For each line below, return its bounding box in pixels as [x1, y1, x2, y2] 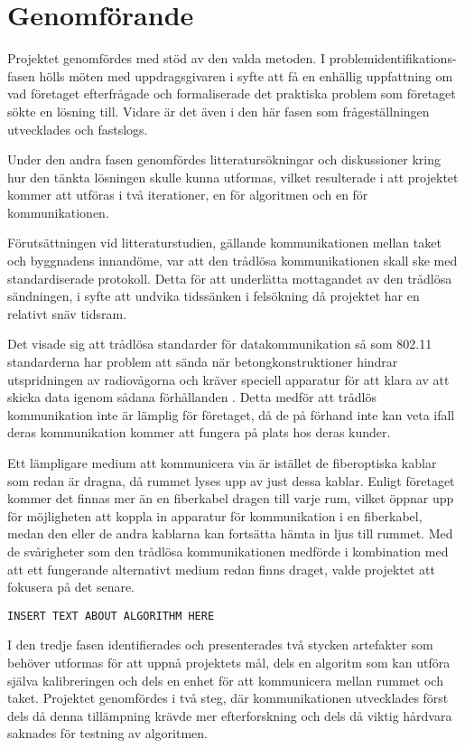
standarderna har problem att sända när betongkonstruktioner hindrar [7, 352, 398, 371]
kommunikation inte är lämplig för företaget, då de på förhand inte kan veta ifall [7, 405, 455, 424]
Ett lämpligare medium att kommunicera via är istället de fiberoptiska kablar [7, 453, 437, 472]
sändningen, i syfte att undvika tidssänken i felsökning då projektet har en [7, 286, 420, 305]
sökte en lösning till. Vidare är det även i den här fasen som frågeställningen [7, 101, 430, 120]
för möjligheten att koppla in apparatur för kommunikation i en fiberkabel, [7, 506, 423, 525]
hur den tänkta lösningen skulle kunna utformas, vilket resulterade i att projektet [7, 167, 459, 186]
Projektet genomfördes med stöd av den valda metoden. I [7, 49, 325, 68]
